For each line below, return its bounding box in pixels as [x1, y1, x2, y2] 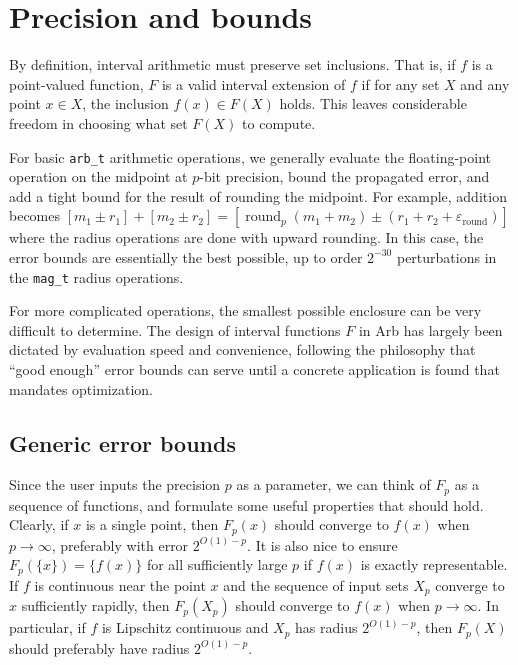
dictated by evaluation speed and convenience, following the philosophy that [9, 339, 476, 360]
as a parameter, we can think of [236, 474, 431, 495]
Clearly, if [9, 514, 69, 535]
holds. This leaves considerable [279, 93, 467, 114]
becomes [9, 205, 61, 226]
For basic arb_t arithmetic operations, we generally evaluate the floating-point [9, 146, 491, 167]
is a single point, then [85, 514, 219, 535]
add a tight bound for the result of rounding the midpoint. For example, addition [9, 185, 507, 206]
